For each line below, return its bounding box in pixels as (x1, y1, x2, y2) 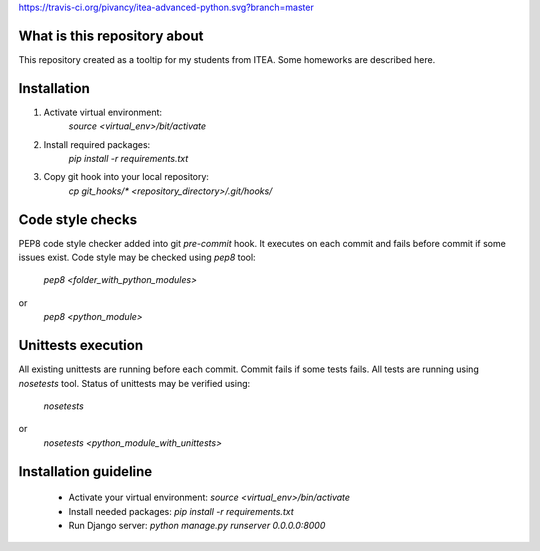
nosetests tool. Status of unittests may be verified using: (18, 377, 251, 389)
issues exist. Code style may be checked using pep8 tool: (18, 251, 256, 264)
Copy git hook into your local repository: (43, 171, 210, 183)
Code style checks (18, 211, 138, 228)
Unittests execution (18, 337, 144, 354)
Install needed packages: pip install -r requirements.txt (68, 505, 294, 517)
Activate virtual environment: (43, 106, 163, 118)
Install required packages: (43, 138, 151, 150)
